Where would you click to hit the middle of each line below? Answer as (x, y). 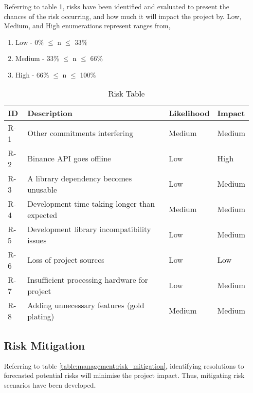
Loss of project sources (66, 260)
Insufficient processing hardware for (88, 279)
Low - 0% (29, 42)
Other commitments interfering (80, 133)
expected (42, 215)
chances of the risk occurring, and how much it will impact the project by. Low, (123, 16)
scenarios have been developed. (50, 384)
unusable (42, 189)
